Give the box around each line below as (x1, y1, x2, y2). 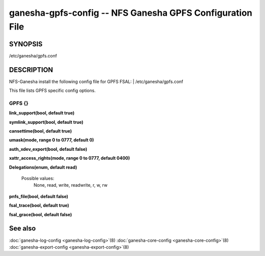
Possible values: (21, 175, 54, 181)
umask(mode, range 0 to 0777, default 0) (9, 137, 94, 143)
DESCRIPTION (9, 65, 53, 74)
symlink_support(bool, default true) (9, 119, 83, 125)
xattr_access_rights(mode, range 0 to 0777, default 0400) (9, 155, 130, 161)
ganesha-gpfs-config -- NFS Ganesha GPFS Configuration (9, 7, 253, 18)
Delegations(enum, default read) (9, 164, 77, 170)
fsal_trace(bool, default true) (9, 202, 69, 208)
